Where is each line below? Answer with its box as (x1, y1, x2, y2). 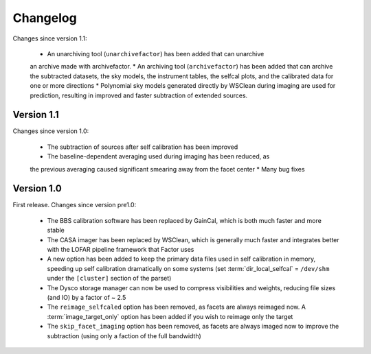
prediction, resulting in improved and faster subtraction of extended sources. (30, 91, 248, 99)
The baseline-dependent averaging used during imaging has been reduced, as (47, 152, 270, 161)
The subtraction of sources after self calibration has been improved (47, 143, 238, 151)
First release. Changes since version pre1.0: (12, 201, 137, 209)
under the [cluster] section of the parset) (47, 274, 172, 283)
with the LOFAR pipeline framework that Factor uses (47, 246, 194, 254)
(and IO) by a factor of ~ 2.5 (47, 294, 126, 301)
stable (47, 226, 65, 235)
